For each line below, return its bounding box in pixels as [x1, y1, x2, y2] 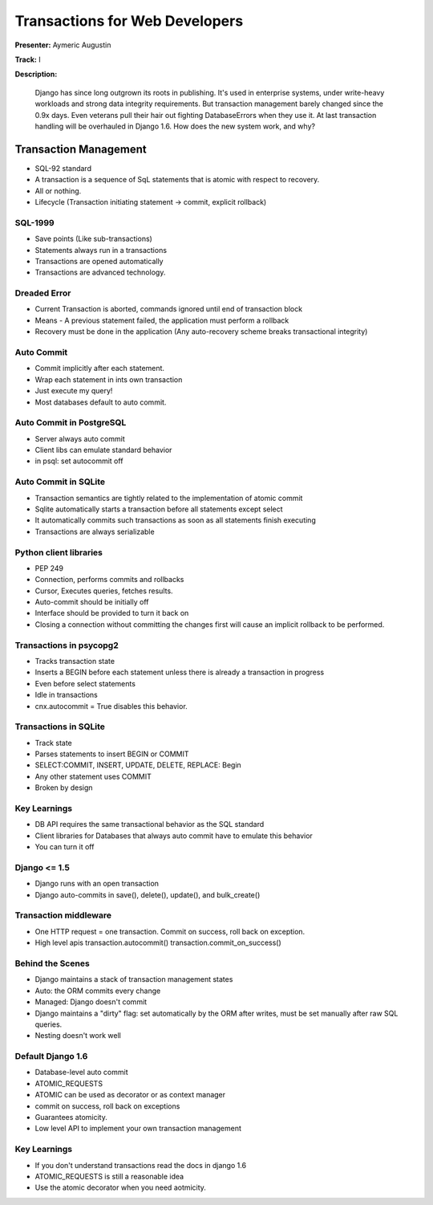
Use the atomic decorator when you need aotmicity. [34, 1183, 206, 1192]
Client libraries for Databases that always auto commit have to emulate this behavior [34, 831, 313, 841]
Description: [14, 69, 58, 79]
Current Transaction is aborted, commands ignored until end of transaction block [34, 304, 303, 314]
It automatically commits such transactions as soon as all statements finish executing [34, 515, 316, 525]
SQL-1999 [14, 217, 55, 228]
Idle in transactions [34, 690, 98, 700]
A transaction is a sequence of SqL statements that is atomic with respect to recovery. [34, 175, 320, 185]
